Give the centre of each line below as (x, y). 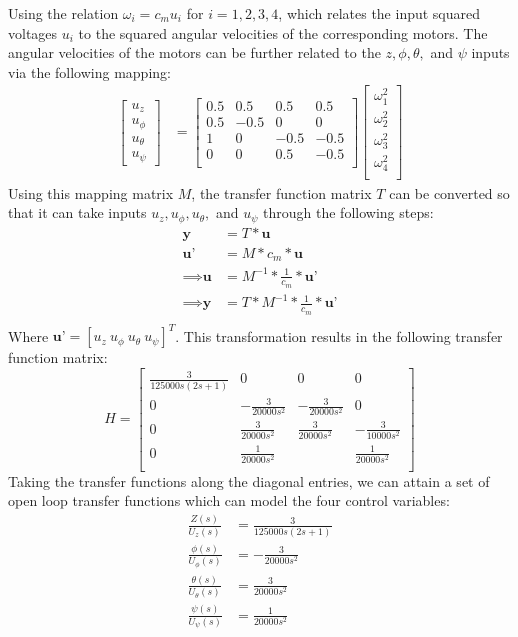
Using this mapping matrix (91, 192)
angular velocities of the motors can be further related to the (194, 52)
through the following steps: (348, 212)
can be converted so (449, 192)
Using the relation (63, 13)
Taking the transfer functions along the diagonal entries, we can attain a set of (249, 480)
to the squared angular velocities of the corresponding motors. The (283, 32)
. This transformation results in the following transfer (339, 335)
